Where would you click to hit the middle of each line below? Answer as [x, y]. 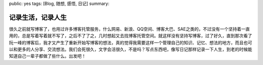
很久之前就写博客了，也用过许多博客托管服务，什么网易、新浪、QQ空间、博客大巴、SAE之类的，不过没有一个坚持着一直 [130, 29]
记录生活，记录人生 [38, 17]
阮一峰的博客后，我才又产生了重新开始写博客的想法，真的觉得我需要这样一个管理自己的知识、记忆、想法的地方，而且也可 [131, 42]
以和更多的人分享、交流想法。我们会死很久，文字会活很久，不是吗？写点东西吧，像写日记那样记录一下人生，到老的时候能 [131, 49]
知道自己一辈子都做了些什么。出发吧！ [47, 56]
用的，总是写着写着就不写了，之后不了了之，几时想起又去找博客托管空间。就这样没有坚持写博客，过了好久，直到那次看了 [131, 36]
